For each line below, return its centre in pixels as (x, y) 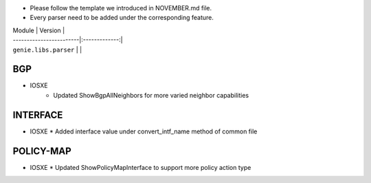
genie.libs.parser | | (47, 50)
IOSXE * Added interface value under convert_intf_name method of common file (144, 131)
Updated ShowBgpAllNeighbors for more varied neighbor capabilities (151, 95)
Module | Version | (39, 30)
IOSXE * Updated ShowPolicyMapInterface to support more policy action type (140, 167)
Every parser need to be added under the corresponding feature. (122, 18)
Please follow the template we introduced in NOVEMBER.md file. (121, 8)
